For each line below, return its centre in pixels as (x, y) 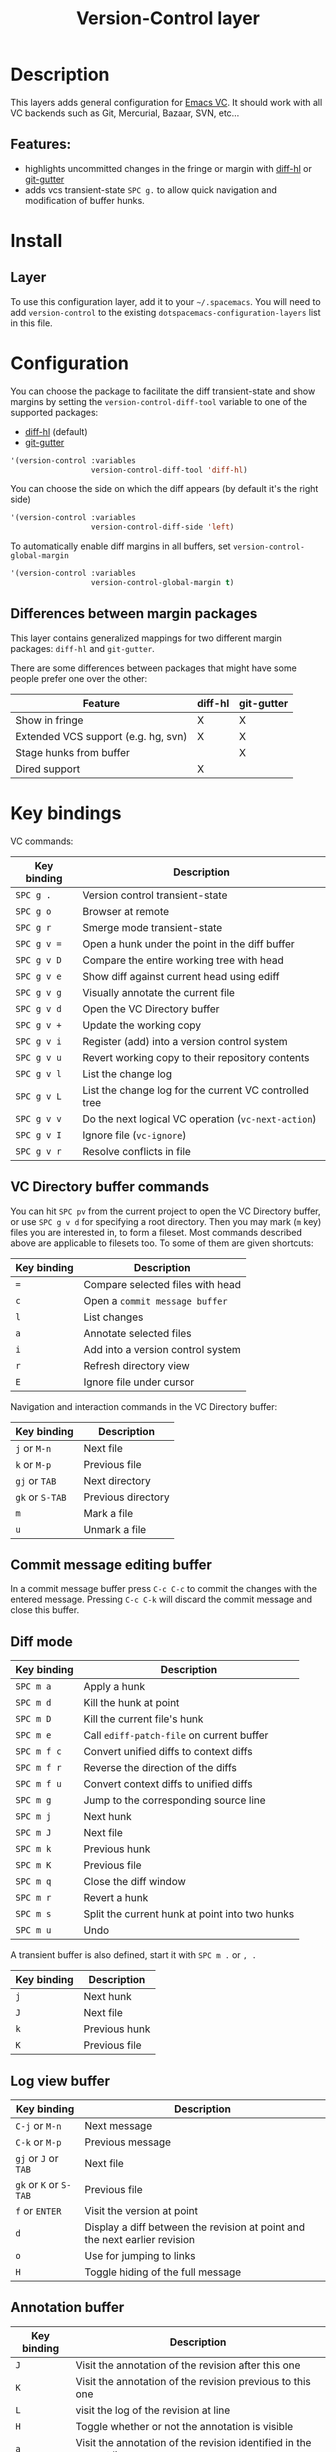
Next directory (117, 1480)
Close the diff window (135, 1882)
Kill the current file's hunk (143, 1719)
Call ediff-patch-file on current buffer (176, 1735)
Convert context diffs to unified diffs (168, 1784)
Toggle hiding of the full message (163, 2272)
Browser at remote (126, 911)
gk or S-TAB (41, 1497)
